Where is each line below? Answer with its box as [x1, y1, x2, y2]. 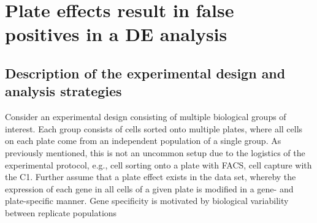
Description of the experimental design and [5, 63, 286, 82]
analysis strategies [5, 81, 122, 100]
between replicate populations [5, 206, 117, 219]
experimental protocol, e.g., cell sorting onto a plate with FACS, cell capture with [5, 158, 312, 171]
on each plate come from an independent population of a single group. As [5, 134, 281, 147]
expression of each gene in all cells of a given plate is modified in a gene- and [5, 182, 294, 195]
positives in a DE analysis [5, 21, 227, 47]
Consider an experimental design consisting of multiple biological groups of [5, 110, 286, 123]
